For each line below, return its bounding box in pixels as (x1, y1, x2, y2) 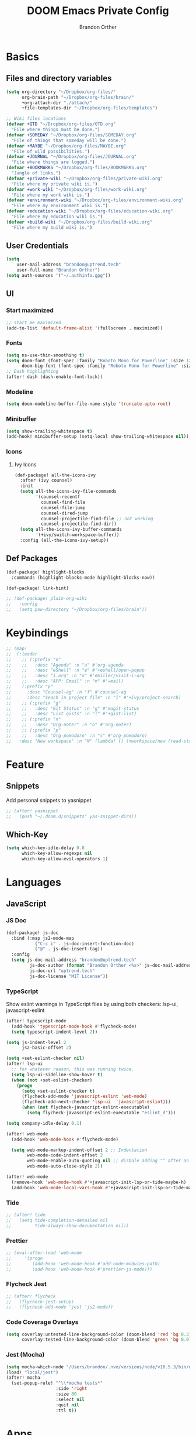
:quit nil (55, 1402, 80, 1408)
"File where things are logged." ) (11, 159, 95, 165)
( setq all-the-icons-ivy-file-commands (20, 489, 117, 495)
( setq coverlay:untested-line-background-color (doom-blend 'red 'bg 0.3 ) (6, 1331, 192, 1337)
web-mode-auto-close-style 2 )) (27, 1163, 103, 1169)
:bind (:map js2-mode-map (11, 935, 75, 941)
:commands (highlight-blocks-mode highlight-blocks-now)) (11, 575, 156, 581)
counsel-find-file (40, 499, 86, 505)
